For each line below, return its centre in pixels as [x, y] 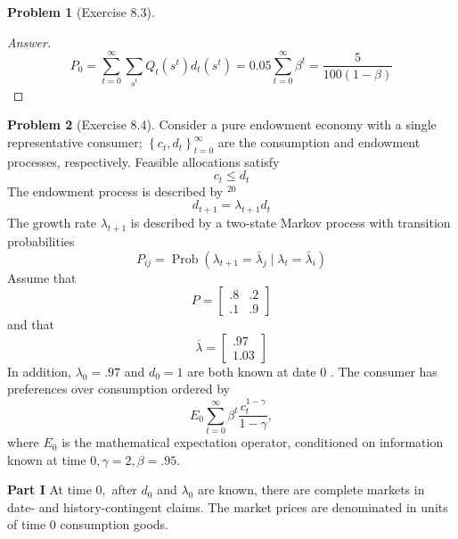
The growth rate [52, 223]
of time [27, 524]
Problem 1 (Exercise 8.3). [81, 12]
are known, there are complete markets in [311, 489]
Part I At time [49, 489]
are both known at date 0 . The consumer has [312, 371]
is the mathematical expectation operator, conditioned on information [253, 442]
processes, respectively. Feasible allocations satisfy [143, 161]
